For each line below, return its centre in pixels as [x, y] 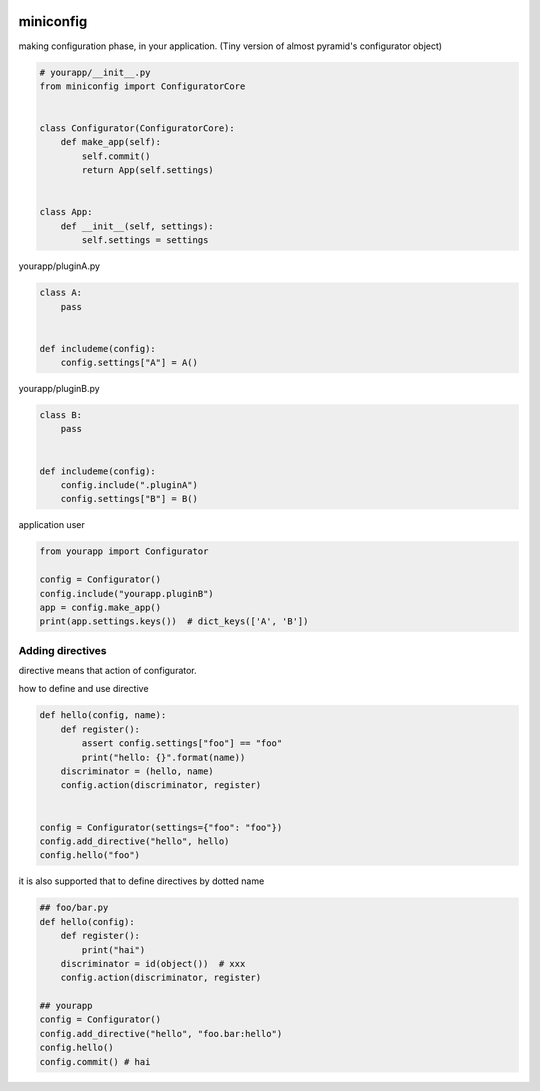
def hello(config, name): [103, 715]
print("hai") [113, 949]
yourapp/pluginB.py [59, 389]
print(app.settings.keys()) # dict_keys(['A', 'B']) [174, 621]
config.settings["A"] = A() [129, 363]
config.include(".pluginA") [129, 485]
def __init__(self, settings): [137, 226]
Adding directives [62, 650]
